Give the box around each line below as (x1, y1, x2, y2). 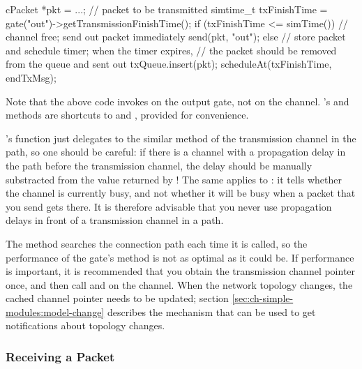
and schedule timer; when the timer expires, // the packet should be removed (6, 43, 337, 57)
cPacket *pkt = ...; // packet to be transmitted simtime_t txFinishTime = (6, 2, 328, 16)
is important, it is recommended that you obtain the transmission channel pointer (6, 264, 356, 278)
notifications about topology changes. (6, 318, 165, 333)
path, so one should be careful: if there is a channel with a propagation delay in (6, 144, 346, 159)
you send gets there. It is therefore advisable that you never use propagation (6, 199, 332, 213)
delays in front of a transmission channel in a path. (6, 213, 224, 227)
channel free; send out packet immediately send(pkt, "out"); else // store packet (6, 29, 346, 44)
